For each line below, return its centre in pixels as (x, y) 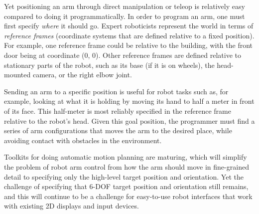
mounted (17, 75)
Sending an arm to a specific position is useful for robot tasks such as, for (116, 91)
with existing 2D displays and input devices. (71, 206)
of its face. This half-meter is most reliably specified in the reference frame (118, 110)
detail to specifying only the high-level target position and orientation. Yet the (124, 176)
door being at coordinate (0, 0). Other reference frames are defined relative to (123, 55)
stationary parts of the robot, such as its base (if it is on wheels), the (109, 65)
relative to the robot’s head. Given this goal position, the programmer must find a (129, 120)
